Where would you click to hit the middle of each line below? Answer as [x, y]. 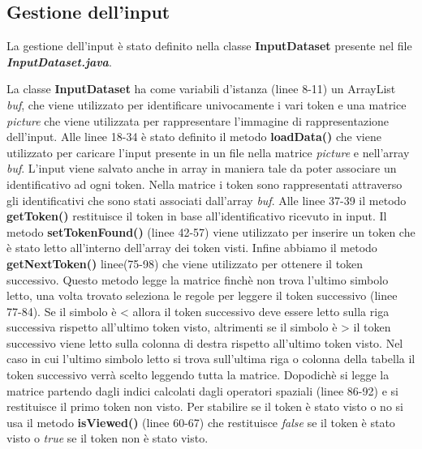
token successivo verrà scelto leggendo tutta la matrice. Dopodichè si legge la [198, 375]
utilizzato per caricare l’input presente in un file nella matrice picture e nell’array [208, 152]
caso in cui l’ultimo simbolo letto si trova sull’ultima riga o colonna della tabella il [211, 359]
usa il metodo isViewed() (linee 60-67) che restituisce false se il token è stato [201, 422]
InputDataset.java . [59, 61]
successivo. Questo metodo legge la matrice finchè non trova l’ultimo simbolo [198, 279]
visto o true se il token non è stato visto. [108, 438]
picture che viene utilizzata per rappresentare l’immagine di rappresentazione [198, 120]
